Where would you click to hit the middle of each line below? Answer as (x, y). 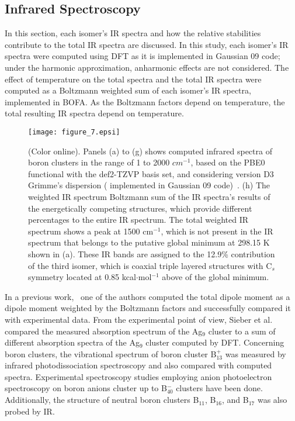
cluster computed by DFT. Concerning (215, 342)
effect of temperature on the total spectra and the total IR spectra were (133, 79)
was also (272, 400)
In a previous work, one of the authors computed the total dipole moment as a (147, 296)
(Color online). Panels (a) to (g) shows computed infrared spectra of (150, 151)
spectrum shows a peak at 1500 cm (91, 231)
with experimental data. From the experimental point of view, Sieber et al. (139, 319)
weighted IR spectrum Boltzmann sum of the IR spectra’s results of (149, 196)
